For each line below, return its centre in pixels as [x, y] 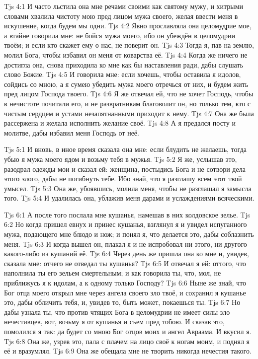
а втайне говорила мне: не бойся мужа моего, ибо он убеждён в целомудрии [120, 35]
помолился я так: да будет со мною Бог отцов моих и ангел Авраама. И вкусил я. [128, 331]
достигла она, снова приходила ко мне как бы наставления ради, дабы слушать [124, 64]
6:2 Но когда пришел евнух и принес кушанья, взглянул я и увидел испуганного [126, 224]
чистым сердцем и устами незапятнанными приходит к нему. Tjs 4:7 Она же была [129, 113]
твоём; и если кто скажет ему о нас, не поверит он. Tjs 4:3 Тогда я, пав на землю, [129, 45]
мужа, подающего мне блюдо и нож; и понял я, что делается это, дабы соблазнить [129, 234]
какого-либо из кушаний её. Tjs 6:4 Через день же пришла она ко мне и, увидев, [127, 253]
